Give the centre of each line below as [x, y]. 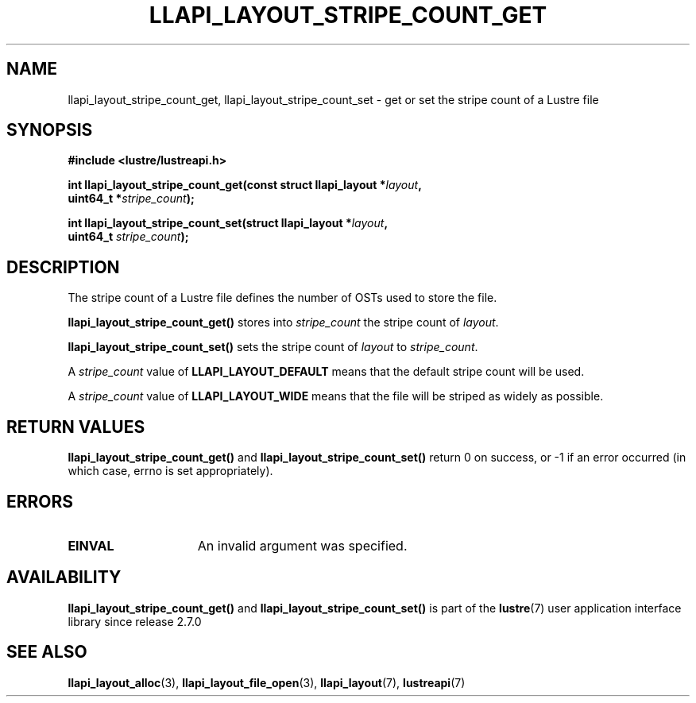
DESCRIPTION [63, 267]
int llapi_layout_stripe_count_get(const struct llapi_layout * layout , [245, 185]
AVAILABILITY [64, 577]
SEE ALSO [47, 652]
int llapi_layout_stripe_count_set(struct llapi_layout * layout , [228, 223]
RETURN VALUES [76, 427]
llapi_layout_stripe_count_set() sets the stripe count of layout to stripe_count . [273, 347]
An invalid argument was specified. [302, 545]
